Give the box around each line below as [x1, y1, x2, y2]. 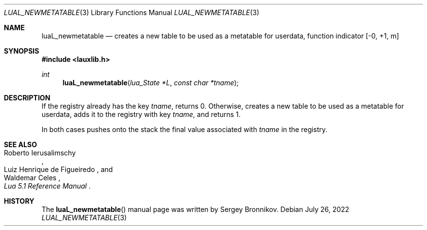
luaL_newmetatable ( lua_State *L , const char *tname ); [62, 78, 239, 87]
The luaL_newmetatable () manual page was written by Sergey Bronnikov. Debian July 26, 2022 [41, 205, 349, 213]
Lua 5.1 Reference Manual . [4, 182, 91, 190]
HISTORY [4, 197, 35, 205]
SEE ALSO [4, 140, 37, 149]
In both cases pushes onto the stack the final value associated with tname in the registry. [41, 125, 328, 134]
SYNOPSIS [4, 47, 39, 55]
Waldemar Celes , [4, 173, 60, 182]
